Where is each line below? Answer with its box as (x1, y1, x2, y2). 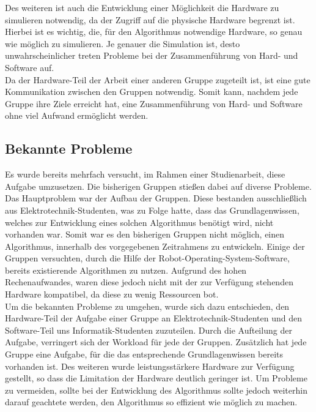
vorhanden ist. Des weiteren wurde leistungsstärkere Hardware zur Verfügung (5, 359, 295, 372)
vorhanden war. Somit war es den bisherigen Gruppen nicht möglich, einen (5, 228, 285, 241)
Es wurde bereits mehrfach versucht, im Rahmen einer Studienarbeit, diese (5, 168, 285, 181)
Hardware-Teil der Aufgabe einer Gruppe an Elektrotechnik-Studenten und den (5, 312, 302, 324)
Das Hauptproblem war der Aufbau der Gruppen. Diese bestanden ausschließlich (5, 192, 307, 204)
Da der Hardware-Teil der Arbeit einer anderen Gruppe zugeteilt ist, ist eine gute (5, 73, 310, 86)
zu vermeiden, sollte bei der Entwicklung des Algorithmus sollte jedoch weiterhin (5, 383, 307, 396)
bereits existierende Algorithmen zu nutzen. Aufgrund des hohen (5, 263, 247, 276)
